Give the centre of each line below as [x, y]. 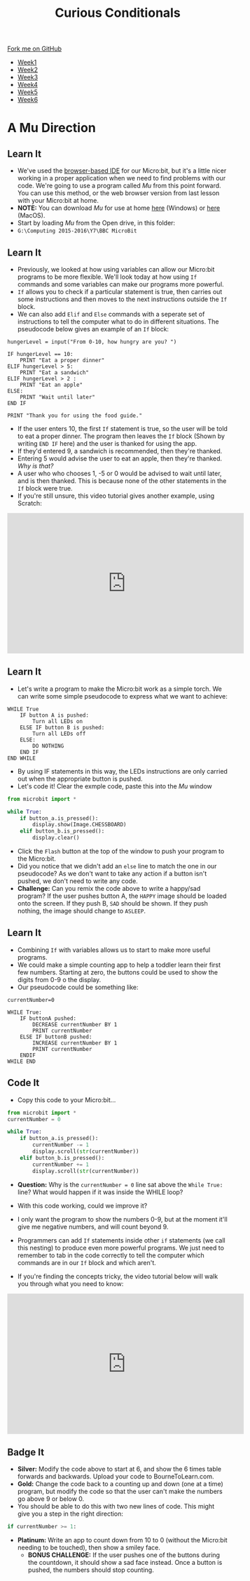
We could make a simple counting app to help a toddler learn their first [119, 965]
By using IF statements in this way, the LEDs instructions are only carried [122, 771]
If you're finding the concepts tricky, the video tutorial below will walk [118, 1276]
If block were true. [45, 488]
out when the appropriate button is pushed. [80, 779]
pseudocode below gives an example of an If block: [93, 329]
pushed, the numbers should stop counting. [91, 1570]
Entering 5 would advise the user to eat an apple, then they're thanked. [120, 458]
